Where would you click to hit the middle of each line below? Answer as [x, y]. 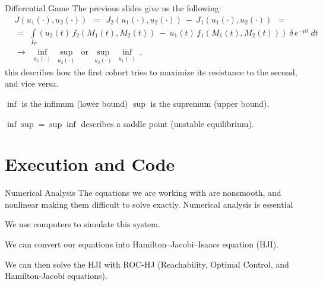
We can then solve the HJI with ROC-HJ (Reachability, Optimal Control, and [147, 264]
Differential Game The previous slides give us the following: [113, 8]
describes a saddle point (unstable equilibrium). [167, 123]
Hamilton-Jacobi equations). [56, 276]
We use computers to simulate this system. [83, 224]
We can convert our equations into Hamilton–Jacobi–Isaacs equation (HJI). [142, 244]
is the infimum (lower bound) [75, 103]
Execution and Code [90, 164]
